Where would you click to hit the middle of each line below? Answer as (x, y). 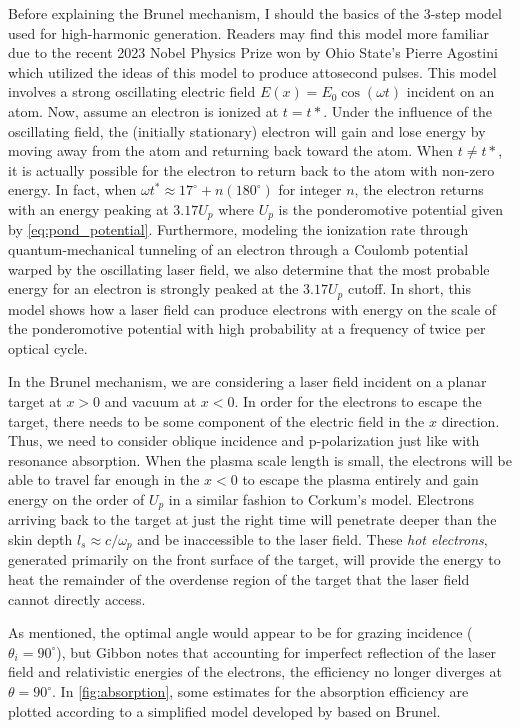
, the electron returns (419, 189)
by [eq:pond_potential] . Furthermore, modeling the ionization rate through (238, 229)
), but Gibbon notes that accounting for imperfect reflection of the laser (276, 651)
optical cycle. (48, 347)
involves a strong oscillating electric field (132, 91)
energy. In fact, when (72, 189)
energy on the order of (76, 498)
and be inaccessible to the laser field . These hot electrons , (312, 539)
